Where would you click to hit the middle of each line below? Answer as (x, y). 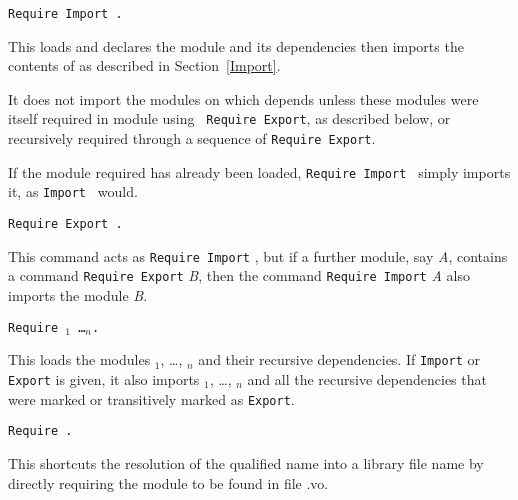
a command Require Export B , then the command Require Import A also (239, 275)
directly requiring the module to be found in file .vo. (168, 482)
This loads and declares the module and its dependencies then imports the (236, 45)
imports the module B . (78, 295)
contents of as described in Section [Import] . (144, 65)
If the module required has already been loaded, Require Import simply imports (259, 171)
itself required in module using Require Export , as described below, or (229, 118)
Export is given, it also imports (104, 378)
